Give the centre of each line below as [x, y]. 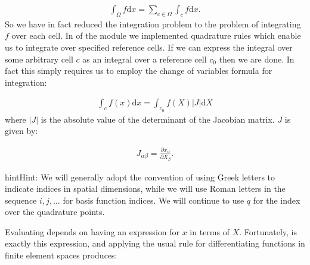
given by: [21, 131]
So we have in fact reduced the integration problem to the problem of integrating [153, 24]
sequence [21, 200]
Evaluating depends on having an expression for [92, 231]
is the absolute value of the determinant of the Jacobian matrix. [158, 119]
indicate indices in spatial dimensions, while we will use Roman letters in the [145, 188]
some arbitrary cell [39, 59]
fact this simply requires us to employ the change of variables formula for [139, 71]
